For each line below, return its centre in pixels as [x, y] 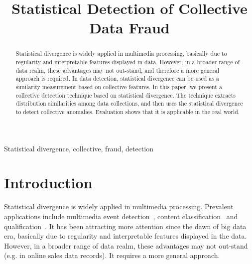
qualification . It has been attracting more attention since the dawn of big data [125, 226]
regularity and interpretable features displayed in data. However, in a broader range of [128, 62]
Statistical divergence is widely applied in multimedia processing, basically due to [121, 54]
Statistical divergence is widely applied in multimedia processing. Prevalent [119, 206]
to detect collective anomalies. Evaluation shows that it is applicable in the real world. [128, 111]
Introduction [48, 183]
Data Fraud [129, 28]
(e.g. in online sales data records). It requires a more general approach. [112, 255]
